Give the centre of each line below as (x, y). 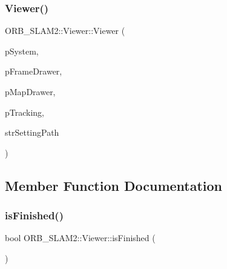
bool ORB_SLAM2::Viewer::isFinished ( (80, 238)
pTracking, (25, 112)
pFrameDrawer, (34, 71)
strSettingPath (32, 132)
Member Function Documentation (114, 185)
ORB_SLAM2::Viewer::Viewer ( (65, 31)
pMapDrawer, (30, 91)
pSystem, (22, 51)
